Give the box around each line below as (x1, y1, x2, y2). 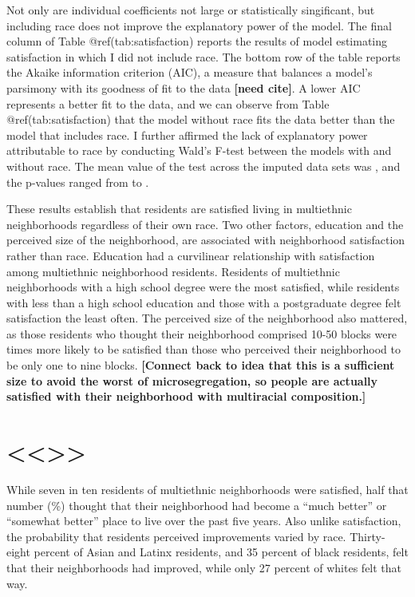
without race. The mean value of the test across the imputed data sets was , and (6, 157, 401, 174)
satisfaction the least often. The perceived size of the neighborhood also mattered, (6, 310, 408, 326)
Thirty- (350, 528, 385, 544)
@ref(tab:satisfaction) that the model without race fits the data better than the (6, 111, 395, 128)
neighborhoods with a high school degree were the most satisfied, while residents (6, 279, 400, 295)
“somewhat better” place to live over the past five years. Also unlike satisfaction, (6, 512, 401, 529)
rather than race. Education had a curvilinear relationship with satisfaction (6, 247, 375, 263)
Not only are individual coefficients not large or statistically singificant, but (6, 2, 375, 18)
